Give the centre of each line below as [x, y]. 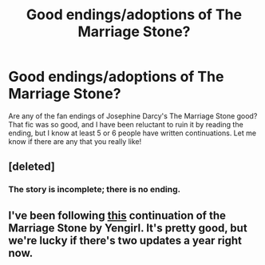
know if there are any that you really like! [75, 141]
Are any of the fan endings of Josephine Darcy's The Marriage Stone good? [133, 116]
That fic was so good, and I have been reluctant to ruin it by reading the [126, 124]
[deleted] [32, 167]
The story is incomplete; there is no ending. [95, 190]
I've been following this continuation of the [117, 215]
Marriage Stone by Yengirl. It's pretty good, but [128, 228]
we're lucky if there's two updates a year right [125, 241]
